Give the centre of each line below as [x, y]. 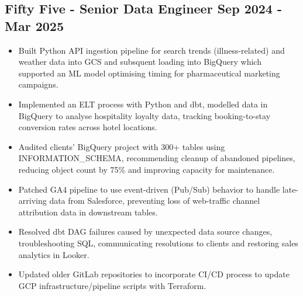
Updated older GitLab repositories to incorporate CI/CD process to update [154, 274]
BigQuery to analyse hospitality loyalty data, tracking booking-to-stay [144, 115]
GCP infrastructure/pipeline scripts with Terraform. [112, 285]
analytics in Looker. [54, 254]
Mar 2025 [34, 25]
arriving [32, 201]
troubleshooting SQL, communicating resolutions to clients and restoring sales [158, 243]
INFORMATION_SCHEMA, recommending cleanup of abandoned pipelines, [157, 158]
